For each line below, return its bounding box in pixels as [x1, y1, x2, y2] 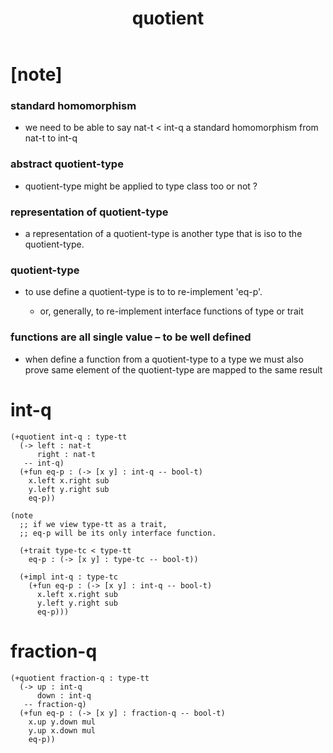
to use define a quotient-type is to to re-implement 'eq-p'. [24, 286, 263, 298]
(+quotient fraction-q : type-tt [10, 673, 150, 683]
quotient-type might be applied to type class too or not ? [24, 180, 258, 192]
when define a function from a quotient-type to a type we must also [24, 353, 304, 365]
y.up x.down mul [28, 725, 97, 736]
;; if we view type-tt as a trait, [19, 519, 168, 529]
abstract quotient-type [10, 157, 124, 171]
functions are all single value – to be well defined [10, 330, 252, 344]
